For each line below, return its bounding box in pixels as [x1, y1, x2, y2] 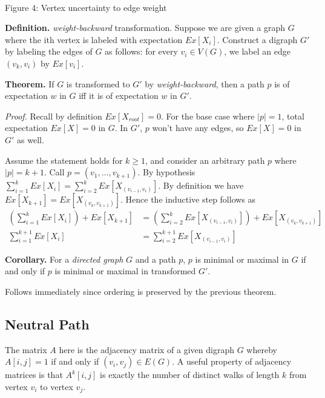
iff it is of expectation [79, 89, 159, 102]
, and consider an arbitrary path [145, 153, 265, 166]
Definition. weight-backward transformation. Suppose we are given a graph [5, 21, 285, 34]
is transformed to [66, 77, 130, 90]
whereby [246, 343, 277, 356]
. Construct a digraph [217, 33, 298, 46]
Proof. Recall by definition [5, 109, 102, 122]
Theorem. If [5, 77, 54, 90]
